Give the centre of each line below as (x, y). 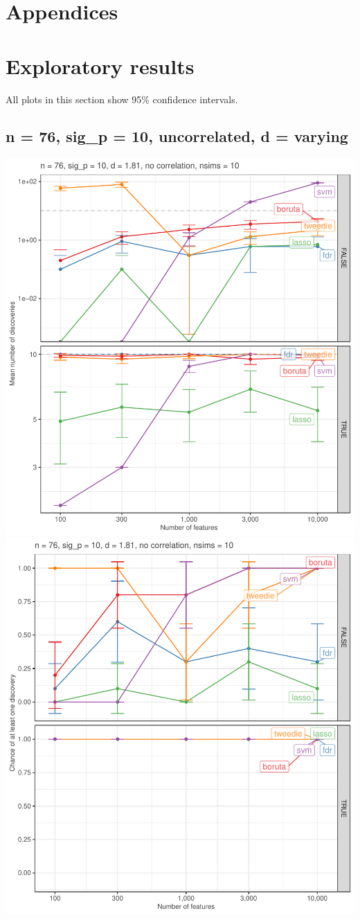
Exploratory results (100, 65)
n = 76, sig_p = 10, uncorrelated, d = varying (177, 136)
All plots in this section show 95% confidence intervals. (122, 99)
